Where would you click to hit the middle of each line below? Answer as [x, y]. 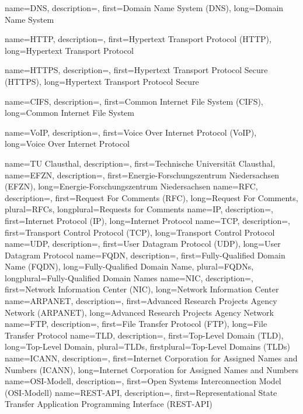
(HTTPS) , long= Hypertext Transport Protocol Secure [102, 81]
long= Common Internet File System [69, 113]
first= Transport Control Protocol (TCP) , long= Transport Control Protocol [140, 232]
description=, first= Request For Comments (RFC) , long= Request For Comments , [151, 197]
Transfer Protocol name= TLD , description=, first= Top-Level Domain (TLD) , [144, 335]
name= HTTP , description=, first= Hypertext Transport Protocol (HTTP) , [138, 39]
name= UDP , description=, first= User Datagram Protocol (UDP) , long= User [143, 244]
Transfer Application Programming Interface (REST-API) [109, 404]
